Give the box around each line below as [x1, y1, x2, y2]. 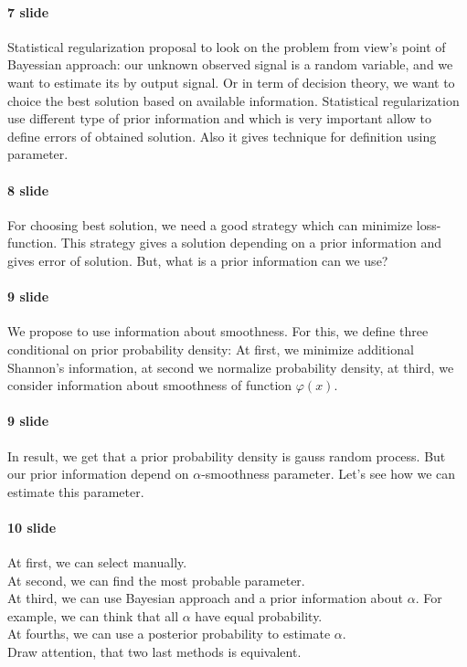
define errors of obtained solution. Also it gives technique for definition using [7, 126, 437, 145]
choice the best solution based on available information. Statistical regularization [7, 90, 460, 110]
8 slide [7, 180, 49, 199]
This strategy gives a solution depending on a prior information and [60, 233, 441, 252]
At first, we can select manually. [7, 553, 187, 572]
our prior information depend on [7, 464, 189, 483]
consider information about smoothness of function [7, 376, 292, 395]
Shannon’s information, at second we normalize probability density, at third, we [7, 357, 454, 376]
